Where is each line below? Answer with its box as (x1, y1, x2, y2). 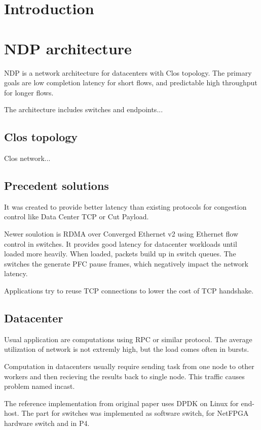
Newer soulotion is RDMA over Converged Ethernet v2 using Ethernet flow (4, 228, 239, 239)
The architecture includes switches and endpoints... (4, 104, 163, 115)
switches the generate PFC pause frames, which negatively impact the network (4, 258, 248, 269)
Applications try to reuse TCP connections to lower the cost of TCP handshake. (4, 285, 254, 296)
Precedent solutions (4, 178, 109, 193)
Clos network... (4, 153, 51, 163)
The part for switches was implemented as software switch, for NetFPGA (21, 408, 249, 418)
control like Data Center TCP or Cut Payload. (4, 211, 149, 222)
